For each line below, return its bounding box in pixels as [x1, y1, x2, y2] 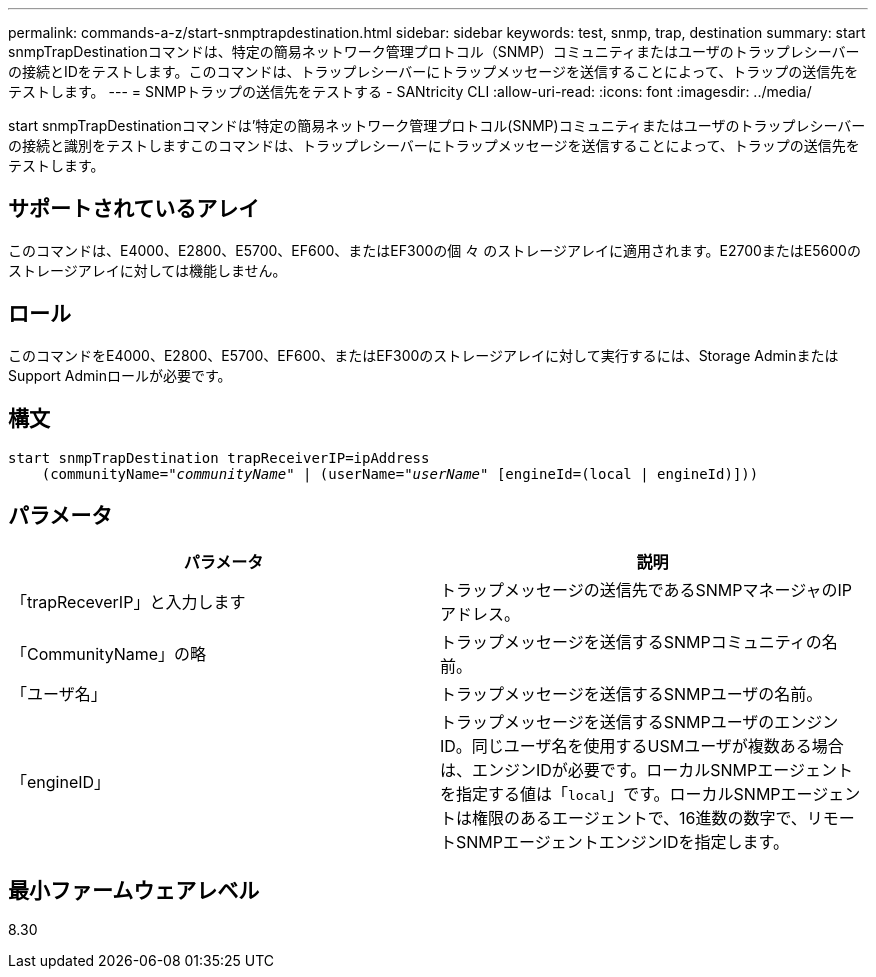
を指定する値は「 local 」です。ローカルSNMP [440, 784, 781, 805]
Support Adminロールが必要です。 [8, 366, 232, 384]
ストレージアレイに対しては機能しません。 [8, 261, 287, 279]
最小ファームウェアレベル [8, 877, 260, 903]
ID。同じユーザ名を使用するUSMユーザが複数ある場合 [440, 736, 844, 757]
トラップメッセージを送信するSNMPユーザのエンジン [440, 712, 839, 733]
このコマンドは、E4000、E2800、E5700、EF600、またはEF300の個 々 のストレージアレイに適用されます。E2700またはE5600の [8, 241, 861, 259]
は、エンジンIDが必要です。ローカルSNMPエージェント [440, 760, 853, 781]
